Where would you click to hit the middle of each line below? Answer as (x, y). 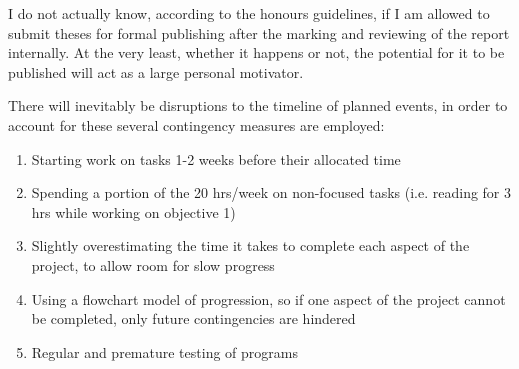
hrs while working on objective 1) (133, 211)
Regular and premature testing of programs (164, 351)
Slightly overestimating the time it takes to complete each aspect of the (250, 245)
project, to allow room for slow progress (153, 264)
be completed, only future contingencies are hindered (193, 318)
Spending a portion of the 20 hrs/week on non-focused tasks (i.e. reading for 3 (271, 192)
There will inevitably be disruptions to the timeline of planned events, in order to (258, 105)
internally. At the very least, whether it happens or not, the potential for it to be (256, 52)
